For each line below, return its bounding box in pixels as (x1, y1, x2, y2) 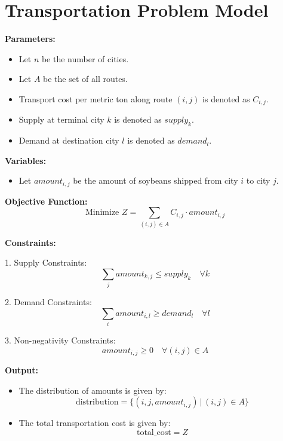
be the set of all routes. (43, 72, 128, 85)
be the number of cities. (41, 52, 129, 65)
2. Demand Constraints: (5, 296, 92, 308)
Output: (5, 364, 38, 376)
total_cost (136, 428, 171, 437)
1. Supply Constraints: (5, 256, 87, 269)
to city (246, 174, 270, 187)
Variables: (5, 154, 47, 166)
